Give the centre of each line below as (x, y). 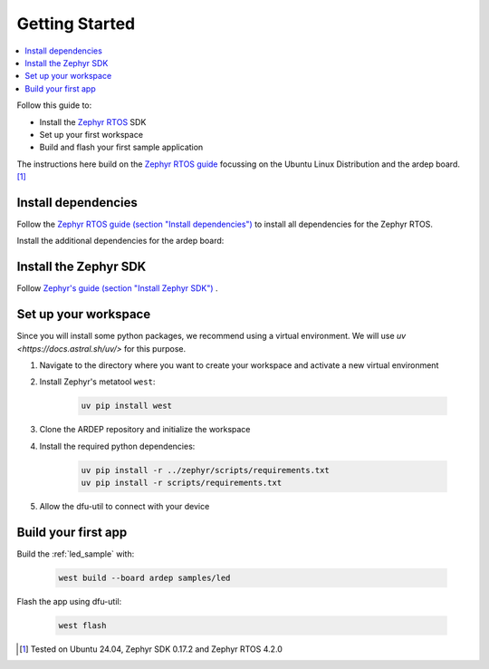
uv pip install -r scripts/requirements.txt (182, 483)
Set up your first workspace (91, 134)
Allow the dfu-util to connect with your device (125, 507)
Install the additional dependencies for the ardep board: (120, 241)
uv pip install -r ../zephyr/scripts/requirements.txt (205, 470)
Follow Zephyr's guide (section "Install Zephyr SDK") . (117, 288)
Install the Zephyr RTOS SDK (93, 121)
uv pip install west (126, 406)
